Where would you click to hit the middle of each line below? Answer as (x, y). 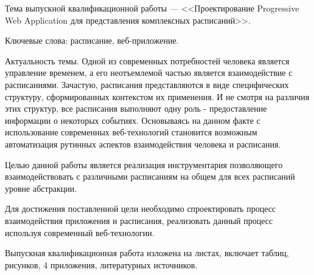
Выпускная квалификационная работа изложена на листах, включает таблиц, (147, 253)
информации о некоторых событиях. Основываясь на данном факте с (133, 120)
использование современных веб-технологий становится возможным (131, 132)
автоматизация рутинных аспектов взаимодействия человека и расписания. (143, 144)
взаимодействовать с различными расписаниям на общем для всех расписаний (150, 176)
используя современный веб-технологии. (80, 232)
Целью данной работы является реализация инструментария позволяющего (144, 164)
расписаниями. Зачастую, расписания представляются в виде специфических (147, 84)
